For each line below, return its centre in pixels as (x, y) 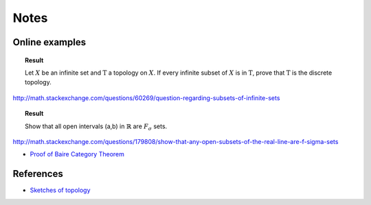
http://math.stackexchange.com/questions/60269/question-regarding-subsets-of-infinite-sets (146, 98)
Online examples (49, 42)
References (38, 174)
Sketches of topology (60, 190)
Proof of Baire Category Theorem (77, 154)
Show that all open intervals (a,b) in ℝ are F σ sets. (96, 127)
